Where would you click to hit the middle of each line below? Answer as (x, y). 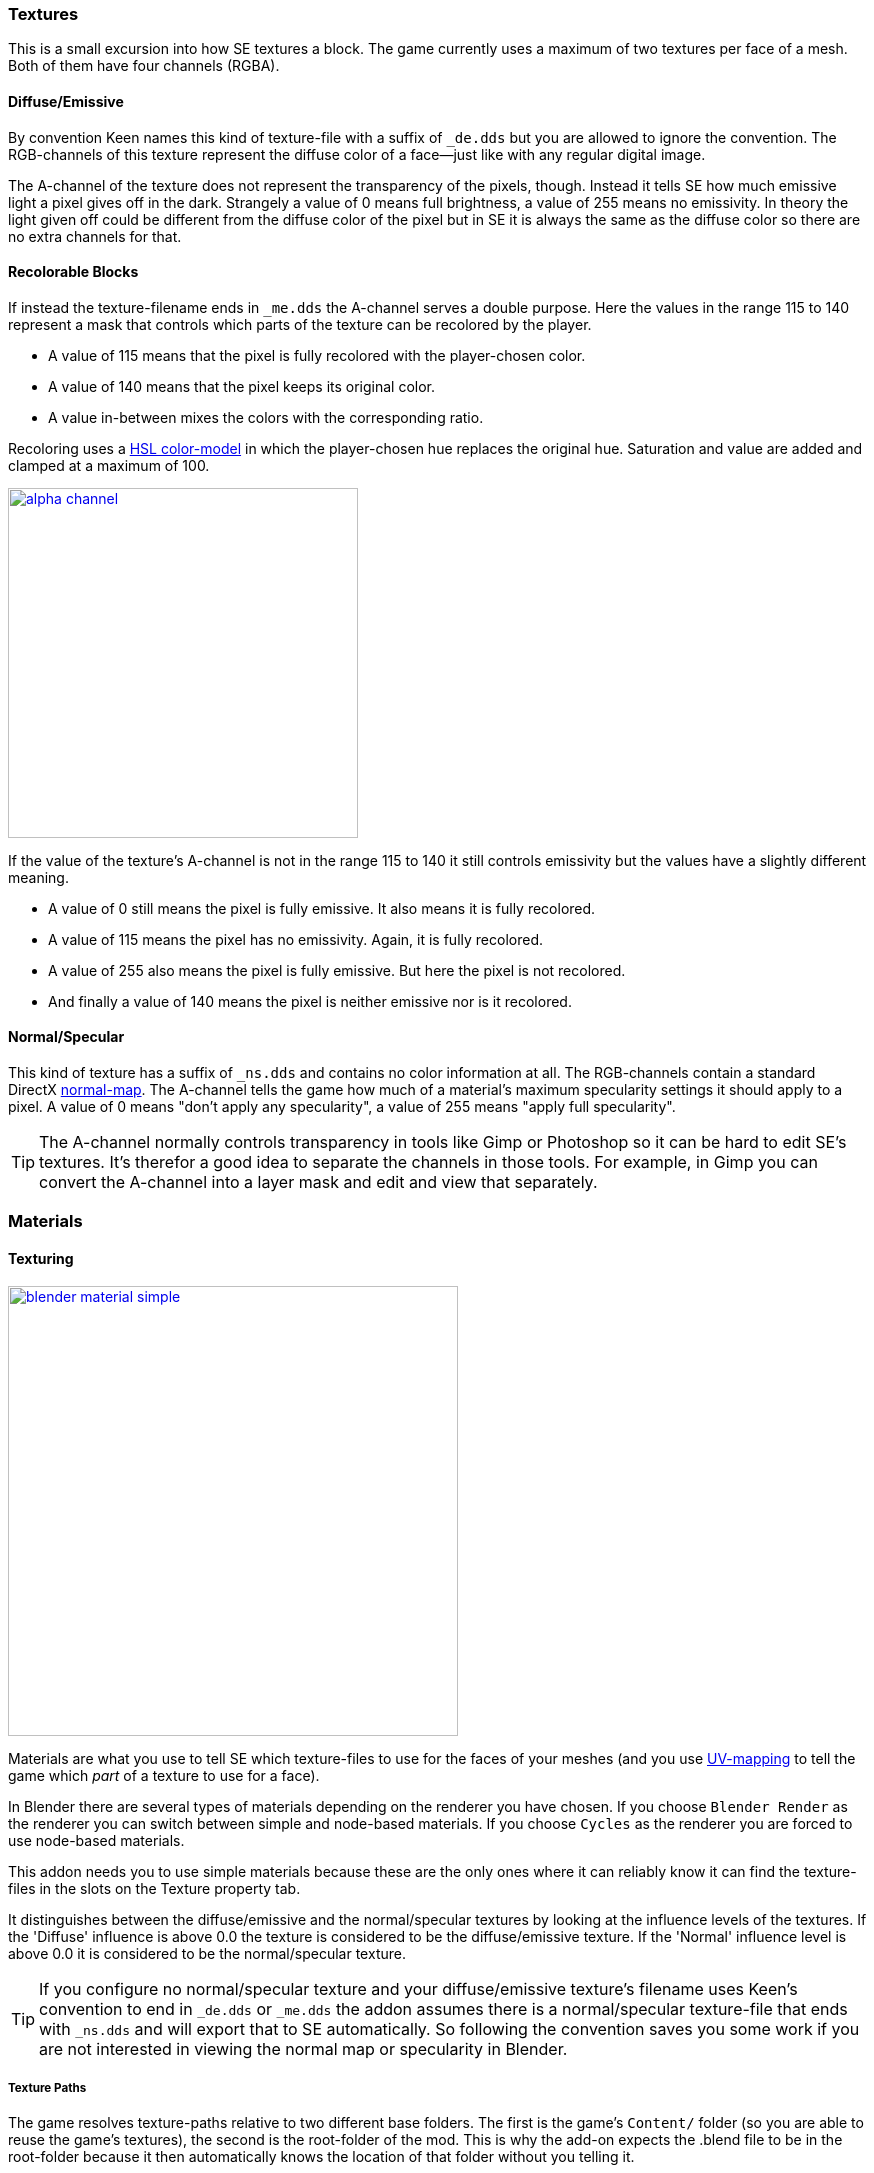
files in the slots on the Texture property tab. (154, 1888)
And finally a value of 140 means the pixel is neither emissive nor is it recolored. (310, 1001)
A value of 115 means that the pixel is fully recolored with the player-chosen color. (317, 355)
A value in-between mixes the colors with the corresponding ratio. (266, 417)
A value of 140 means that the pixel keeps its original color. (242, 386)
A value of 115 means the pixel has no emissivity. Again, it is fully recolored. (295, 939)
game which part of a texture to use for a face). (164, 1775)
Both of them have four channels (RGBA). (144, 66)
